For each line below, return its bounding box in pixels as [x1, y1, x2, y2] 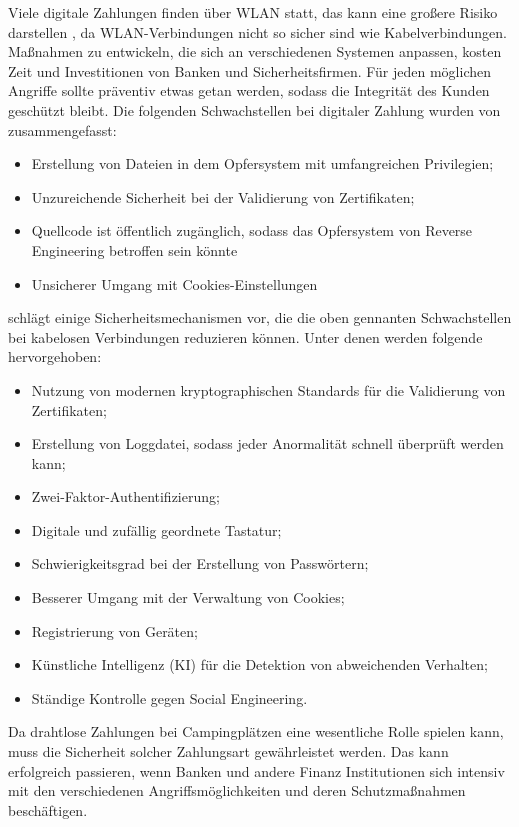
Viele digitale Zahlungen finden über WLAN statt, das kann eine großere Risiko [8, 2, 498, 22]
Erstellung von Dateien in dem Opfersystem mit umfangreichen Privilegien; [31, 153, 494, 174]
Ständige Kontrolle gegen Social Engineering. [31, 687, 308, 708]
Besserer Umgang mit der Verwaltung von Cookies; [31, 587, 345, 608]
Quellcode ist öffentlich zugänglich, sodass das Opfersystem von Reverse [31, 220, 473, 241]
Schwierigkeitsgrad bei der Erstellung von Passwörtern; [31, 553, 369, 574]
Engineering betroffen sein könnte [31, 239, 238, 260]
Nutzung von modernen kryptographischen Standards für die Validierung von [31, 379, 506, 400]
